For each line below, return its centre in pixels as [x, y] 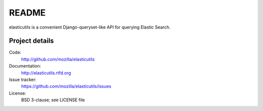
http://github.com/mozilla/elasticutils [58, 59]
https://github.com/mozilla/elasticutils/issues [66, 86]
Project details [31, 41]
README [27, 13]
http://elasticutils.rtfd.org [46, 73]
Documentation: [25, 66]
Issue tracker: [23, 79]
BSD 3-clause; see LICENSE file [53, 100]
